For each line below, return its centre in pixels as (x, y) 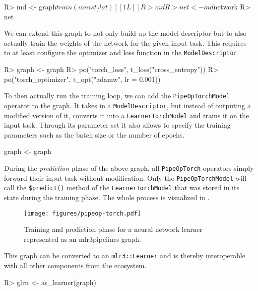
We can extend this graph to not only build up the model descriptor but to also (125, 33)
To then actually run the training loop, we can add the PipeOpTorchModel (117, 96)
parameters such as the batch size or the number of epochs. (94, 134)
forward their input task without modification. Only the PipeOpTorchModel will (125, 178)
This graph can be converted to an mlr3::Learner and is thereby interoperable (125, 255)
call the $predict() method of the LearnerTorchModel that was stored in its (122, 187)
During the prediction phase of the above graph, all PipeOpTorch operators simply (129, 168)
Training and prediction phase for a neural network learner (113, 229)
